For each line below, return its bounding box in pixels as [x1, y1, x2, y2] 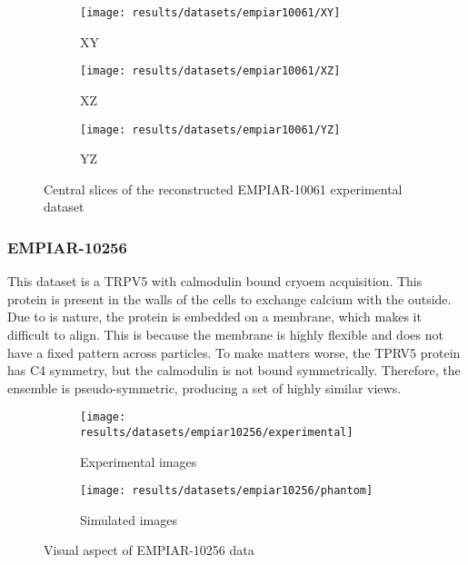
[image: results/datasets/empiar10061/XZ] [80, 64, 341, 78]
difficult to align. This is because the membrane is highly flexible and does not [7, 324, 443, 343]
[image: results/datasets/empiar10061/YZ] [80, 123, 341, 136]
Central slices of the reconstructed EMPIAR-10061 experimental [44, 179, 403, 198]
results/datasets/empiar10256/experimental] [80, 425, 353, 439]
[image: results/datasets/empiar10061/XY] [80, 6, 341, 19]
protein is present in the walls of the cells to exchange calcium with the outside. [7, 289, 452, 308]
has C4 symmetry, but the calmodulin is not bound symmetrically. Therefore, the [7, 361, 461, 380]
